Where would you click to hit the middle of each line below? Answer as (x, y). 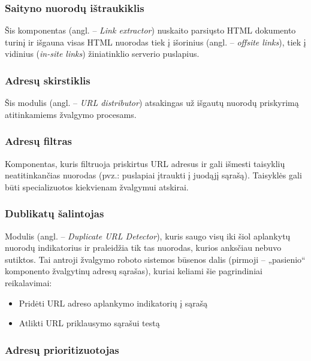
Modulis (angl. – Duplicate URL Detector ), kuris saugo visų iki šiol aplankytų (148, 236)
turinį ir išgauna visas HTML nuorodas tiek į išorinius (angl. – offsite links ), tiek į (155, 42)
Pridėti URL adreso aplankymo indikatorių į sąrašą (113, 303)
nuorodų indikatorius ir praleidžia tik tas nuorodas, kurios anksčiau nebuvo (143, 248)
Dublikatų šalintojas (55, 213)
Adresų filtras (38, 141)
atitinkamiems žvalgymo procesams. (71, 114)
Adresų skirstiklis (48, 80)
